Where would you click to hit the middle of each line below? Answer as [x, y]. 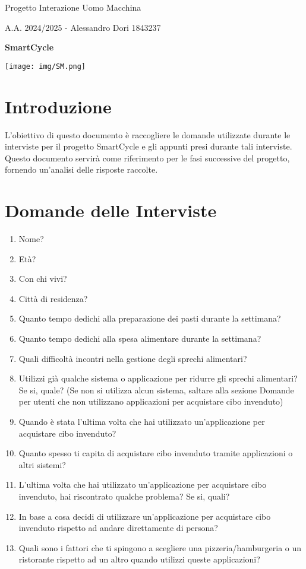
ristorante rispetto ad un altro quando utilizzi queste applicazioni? [139, 559]
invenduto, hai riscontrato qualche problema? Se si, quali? [124, 496]
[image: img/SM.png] [45, 66]
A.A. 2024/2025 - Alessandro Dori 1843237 [83, 27]
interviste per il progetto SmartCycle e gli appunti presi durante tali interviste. [149, 146]
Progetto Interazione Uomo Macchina [73, 7]
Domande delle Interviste [111, 210]
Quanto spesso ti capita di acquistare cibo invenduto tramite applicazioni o [156, 453]
